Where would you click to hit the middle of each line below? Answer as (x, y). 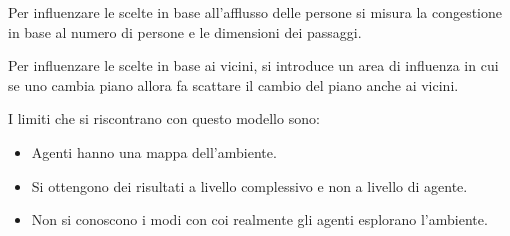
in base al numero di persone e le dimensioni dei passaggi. (185, 31)
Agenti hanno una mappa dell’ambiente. (154, 151)
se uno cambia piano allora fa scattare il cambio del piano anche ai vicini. (233, 84)
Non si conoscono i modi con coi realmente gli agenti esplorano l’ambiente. (259, 219)
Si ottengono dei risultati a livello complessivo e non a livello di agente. (249, 185)
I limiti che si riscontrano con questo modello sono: (164, 118)
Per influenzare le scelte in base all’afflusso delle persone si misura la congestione (255, 12)
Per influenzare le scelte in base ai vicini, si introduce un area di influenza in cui (253, 65)
